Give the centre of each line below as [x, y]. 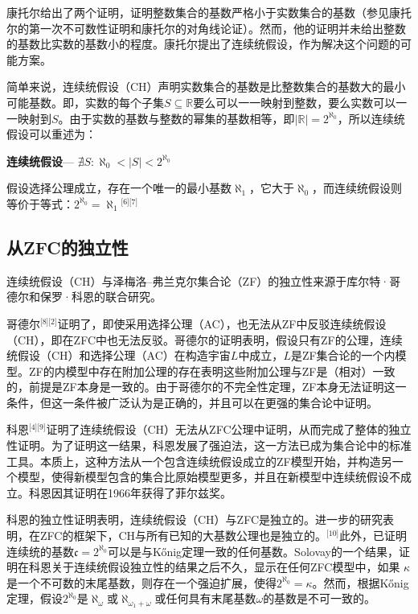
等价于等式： [40, 203]
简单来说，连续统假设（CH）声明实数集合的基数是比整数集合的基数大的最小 [206, 87]
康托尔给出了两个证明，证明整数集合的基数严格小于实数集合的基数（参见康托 [209, 12]
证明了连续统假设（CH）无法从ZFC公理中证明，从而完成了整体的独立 [229, 429]
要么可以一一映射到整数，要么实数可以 [295, 102]
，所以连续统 [371, 118]
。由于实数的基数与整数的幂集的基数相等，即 [176, 118]
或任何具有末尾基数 [205, 598]
